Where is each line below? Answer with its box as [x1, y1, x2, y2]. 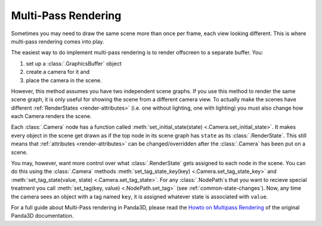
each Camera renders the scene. [11, 113, 92, 120]
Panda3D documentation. [11, 212, 74, 219]
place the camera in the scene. [26, 76, 102, 83]
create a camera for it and [26, 69, 90, 76]
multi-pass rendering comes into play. [11, 38, 104, 45]
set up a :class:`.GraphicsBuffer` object [26, 60, 122, 67]
